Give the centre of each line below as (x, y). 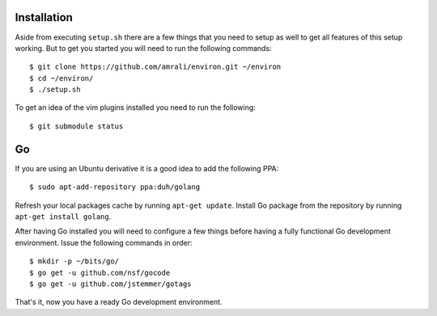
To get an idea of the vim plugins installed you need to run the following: (136, 107)
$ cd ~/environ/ (62, 78)
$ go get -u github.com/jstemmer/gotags (110, 284)
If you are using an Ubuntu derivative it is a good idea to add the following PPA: (147, 168)
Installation (44, 17)
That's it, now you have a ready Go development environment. (119, 302)
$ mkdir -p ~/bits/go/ (74, 261)
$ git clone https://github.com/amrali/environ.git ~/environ (155, 67)
